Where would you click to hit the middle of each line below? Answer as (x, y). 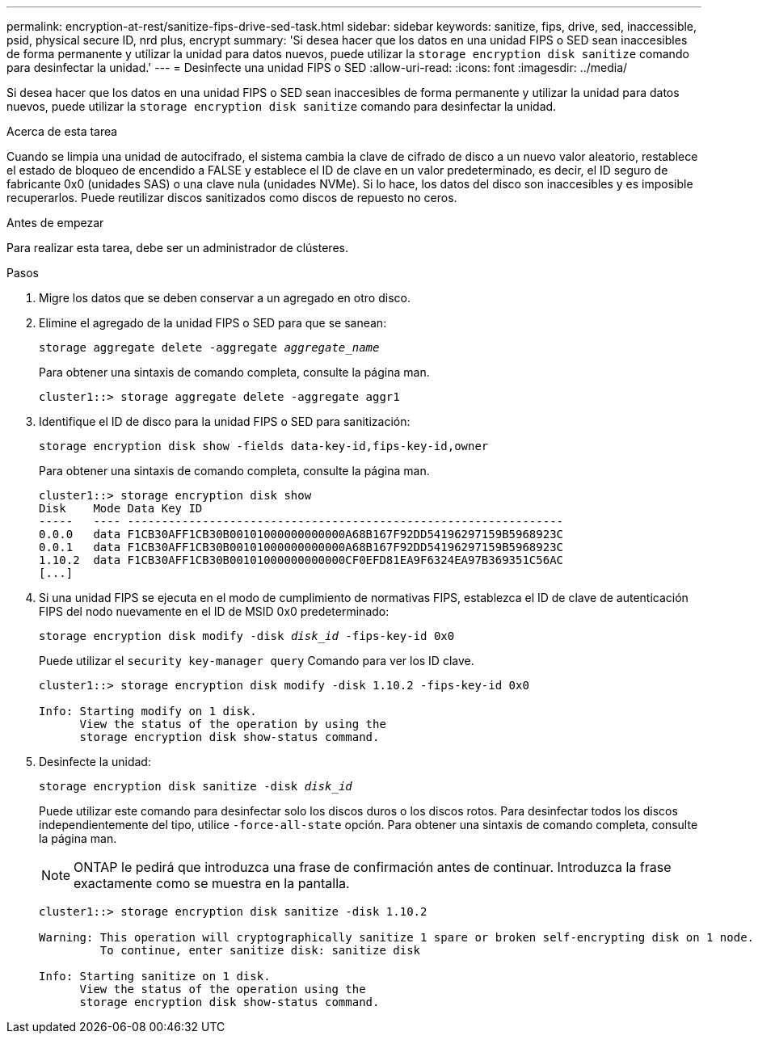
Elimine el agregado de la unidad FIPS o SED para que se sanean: (213, 323)
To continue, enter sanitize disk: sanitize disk (260, 950)
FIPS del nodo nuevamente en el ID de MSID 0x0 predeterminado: (214, 611)
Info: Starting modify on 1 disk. (148, 711)
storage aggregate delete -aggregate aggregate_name (209, 347)
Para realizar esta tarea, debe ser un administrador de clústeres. (177, 248)
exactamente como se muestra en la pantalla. (212, 883)
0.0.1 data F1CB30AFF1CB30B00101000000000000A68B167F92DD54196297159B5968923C (301, 547)
